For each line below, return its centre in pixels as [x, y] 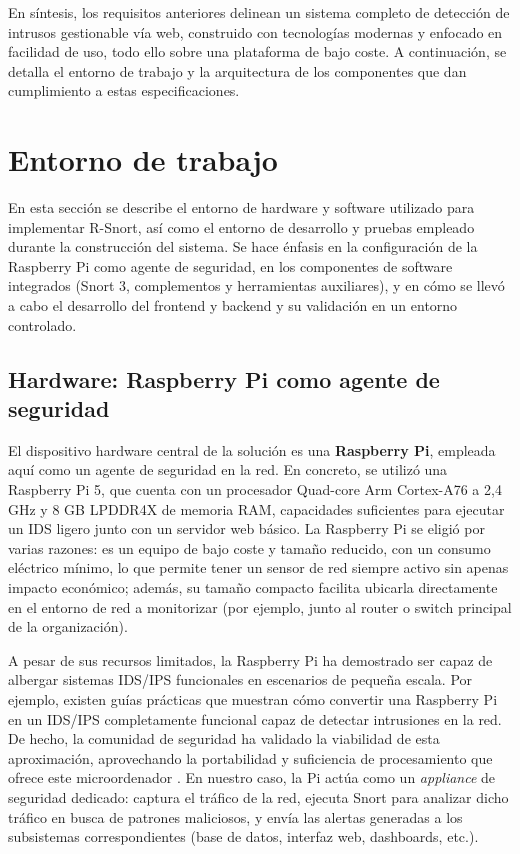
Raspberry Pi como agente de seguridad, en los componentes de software [230, 265]
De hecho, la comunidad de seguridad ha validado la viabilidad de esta [224, 738]
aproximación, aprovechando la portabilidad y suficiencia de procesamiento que [250, 757]
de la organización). [68, 626]
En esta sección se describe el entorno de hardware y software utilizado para [241, 207]
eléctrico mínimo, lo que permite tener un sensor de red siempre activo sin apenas [258, 567]
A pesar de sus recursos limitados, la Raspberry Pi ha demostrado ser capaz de [250, 659]
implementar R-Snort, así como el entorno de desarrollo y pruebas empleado [241, 226]
